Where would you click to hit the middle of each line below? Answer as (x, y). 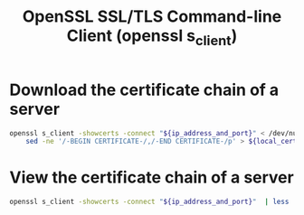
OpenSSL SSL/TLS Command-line (152, 17)
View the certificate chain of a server (152, 178)
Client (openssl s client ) (152, 37)
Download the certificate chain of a (144, 90)
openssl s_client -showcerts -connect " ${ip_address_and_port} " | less (149, 202)
